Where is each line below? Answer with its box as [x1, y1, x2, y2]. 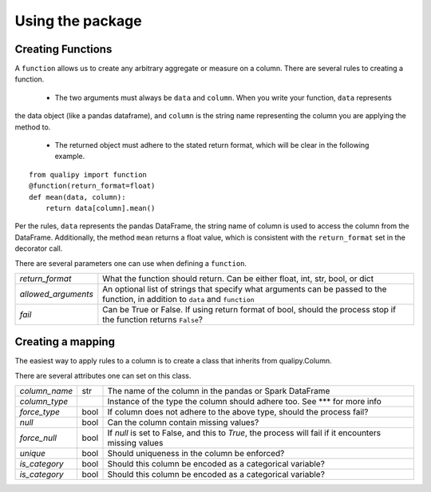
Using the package [14, 12, 143, 30]
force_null [19, 432, 57, 443]
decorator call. [14, 244, 63, 253]
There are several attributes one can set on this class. [14, 371, 192, 380]
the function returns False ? [102, 314, 204, 325]
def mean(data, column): [29, 192, 126, 201]
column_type [19, 396, 69, 407]
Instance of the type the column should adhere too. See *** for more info [107, 396, 382, 407]
